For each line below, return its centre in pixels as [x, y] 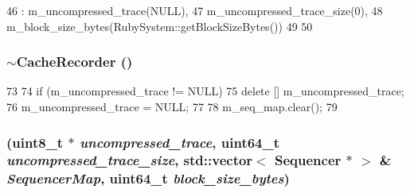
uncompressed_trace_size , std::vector [130, 160]
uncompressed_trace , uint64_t [180, 142]
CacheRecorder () [74, 62]
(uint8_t [35, 142]
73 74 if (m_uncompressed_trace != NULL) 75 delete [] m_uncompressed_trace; [205, 91]
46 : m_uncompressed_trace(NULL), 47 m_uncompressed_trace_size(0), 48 [195, 10]
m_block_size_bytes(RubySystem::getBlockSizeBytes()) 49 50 [160, 26]
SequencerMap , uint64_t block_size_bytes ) [148, 178]
